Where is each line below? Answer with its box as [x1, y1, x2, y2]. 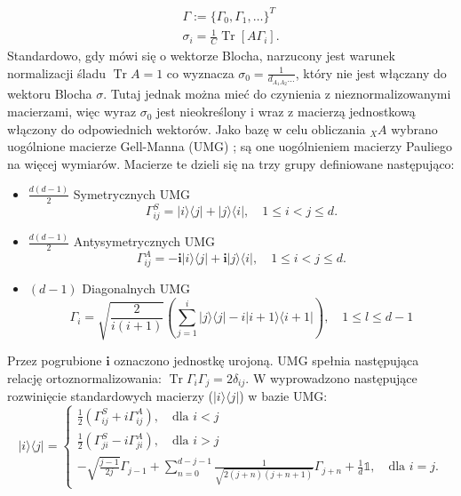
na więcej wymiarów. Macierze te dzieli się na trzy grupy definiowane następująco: [7, 154, 455, 172]
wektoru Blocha [7, 84, 92, 103]
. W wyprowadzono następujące [245, 368, 417, 387]
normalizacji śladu [7, 63, 106, 82]
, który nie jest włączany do [295, 63, 447, 82]
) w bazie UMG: [239, 387, 328, 405]
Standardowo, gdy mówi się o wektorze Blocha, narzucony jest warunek [7, 45, 395, 64]
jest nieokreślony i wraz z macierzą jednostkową [156, 102, 416, 121]
